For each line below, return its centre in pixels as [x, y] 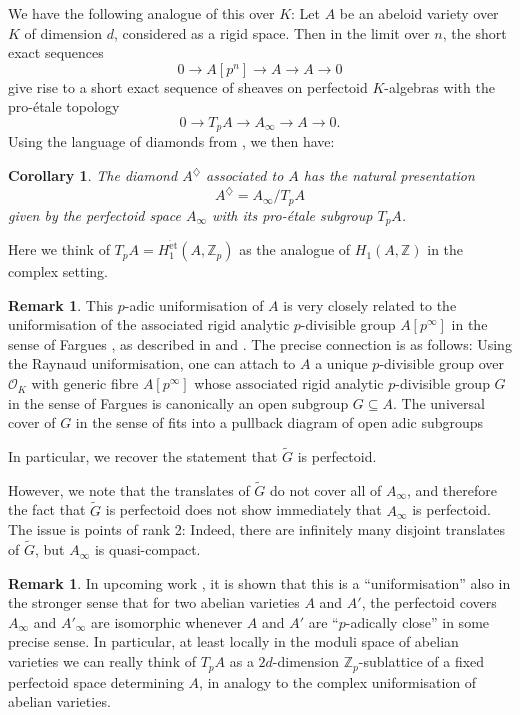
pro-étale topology [64, 106]
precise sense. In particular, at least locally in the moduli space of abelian [233, 641]
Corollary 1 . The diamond [93, 175]
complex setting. [58, 271]
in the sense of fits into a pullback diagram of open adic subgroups [279, 422]
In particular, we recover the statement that [143, 456]
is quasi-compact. [147, 549]
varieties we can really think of [102, 661]
